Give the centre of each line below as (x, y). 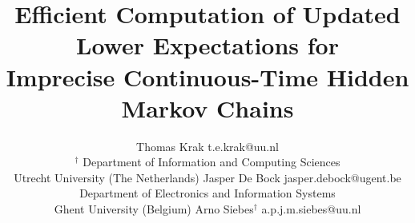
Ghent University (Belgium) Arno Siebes (154, 209)
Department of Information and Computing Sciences (212, 162)
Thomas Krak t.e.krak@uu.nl (207, 146)
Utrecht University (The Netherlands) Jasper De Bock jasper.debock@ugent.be (207, 177)
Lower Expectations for (207, 45)
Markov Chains (207, 108)
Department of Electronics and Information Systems (207, 193)
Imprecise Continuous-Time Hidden (207, 76)
